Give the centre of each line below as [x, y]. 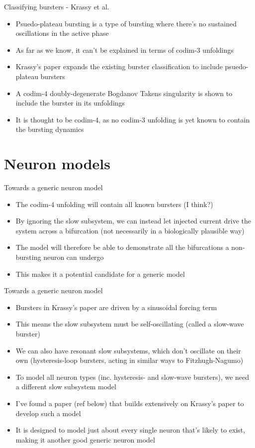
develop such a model [48, 413]
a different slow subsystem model [66, 387]
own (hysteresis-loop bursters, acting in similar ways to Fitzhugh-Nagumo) [129, 360]
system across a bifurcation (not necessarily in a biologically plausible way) [130, 230]
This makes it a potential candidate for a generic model [100, 274]
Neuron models [57, 164]
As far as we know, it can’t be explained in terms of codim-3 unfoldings [125, 50]
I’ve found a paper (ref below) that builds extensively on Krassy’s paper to [130, 403]
